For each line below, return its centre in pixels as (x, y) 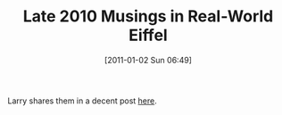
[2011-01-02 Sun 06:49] (148, 60)
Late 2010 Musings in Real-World (148, 16)
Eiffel (148, 35)
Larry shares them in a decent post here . (82, 101)
